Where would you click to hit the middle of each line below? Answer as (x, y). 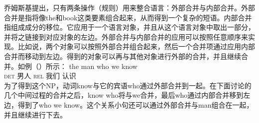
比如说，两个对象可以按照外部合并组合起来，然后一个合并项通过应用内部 (136, 46)
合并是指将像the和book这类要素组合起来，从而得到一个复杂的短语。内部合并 (128, 17)
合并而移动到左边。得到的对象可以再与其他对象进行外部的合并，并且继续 (123, 56)
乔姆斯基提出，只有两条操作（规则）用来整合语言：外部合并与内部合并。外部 (129, 7)
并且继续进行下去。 (35, 114)
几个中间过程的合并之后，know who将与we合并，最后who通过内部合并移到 (124, 95)
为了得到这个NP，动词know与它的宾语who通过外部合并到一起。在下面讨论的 (128, 85)
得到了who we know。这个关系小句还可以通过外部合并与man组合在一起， (135, 104)
